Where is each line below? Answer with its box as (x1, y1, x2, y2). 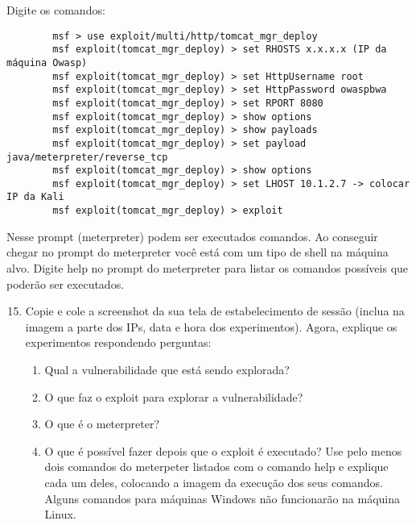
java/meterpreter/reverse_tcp (6, 151, 168, 163)
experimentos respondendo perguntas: (25, 334, 212, 351)
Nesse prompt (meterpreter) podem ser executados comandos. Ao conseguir (6, 227, 378, 244)
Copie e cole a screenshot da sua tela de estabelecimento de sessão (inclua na (25, 302, 405, 319)
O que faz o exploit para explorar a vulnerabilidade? (44, 388, 303, 405)
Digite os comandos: (6, 2, 105, 18)
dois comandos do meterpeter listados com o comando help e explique (44, 458, 389, 475)
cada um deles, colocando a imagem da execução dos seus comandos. (44, 473, 383, 490)
